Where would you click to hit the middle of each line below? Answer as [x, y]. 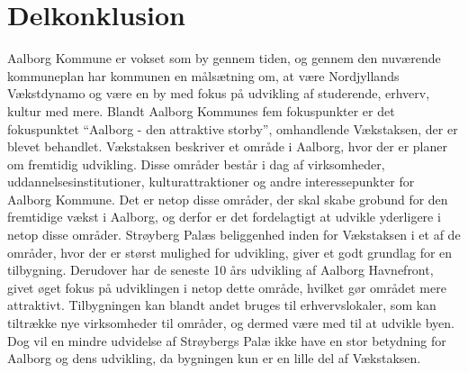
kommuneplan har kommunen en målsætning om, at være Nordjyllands [203, 75]
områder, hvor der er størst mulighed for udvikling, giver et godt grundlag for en [230, 252]
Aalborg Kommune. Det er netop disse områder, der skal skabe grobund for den [228, 199]
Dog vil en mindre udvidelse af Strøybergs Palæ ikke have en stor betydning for [227, 340]
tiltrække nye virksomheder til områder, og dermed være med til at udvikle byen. [231, 323]
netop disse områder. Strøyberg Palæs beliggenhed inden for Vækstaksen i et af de [234, 235]
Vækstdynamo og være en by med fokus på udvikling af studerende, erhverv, [219, 93]
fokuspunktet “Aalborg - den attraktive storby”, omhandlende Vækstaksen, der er [233, 128]
